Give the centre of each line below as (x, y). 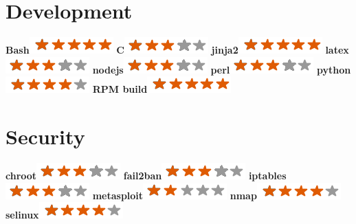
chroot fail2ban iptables (146, 176)
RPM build (120, 89)
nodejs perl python (222, 69)
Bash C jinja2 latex (177, 50)
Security (45, 136)
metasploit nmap (175, 195)
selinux (22, 215)
